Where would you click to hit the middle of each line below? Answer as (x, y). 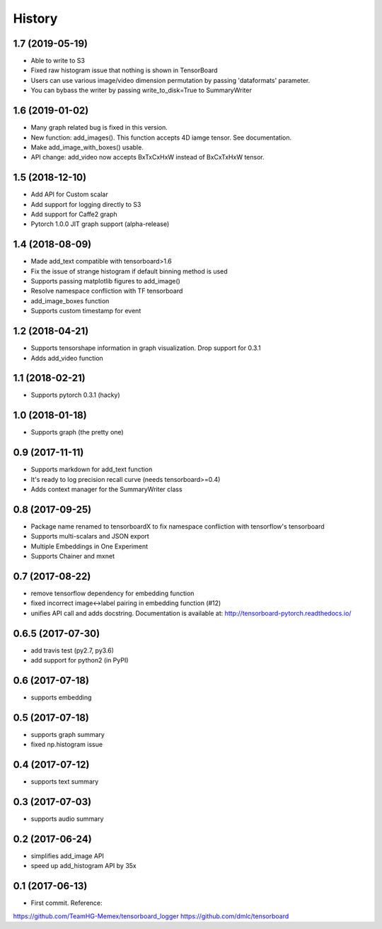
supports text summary (65, 782)
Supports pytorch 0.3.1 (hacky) (75, 395)
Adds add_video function (67, 358)
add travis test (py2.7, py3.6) (73, 650)
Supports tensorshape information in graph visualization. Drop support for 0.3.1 (146, 348)
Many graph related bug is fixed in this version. (99, 128)
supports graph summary (68, 734)
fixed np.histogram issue (66, 745)
